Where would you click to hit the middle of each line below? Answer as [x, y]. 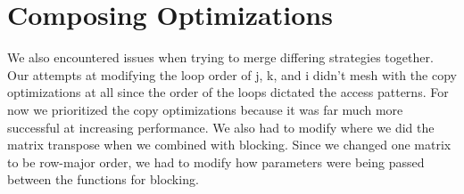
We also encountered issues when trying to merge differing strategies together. [220, 57]
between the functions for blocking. [103, 179]
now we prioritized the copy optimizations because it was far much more [205, 109]
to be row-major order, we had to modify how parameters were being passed [216, 162]
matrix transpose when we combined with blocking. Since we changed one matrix [229, 145]
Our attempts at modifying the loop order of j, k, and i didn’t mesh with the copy [232, 74]
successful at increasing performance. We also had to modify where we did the [221, 127]
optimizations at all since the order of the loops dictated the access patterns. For [228, 92]
